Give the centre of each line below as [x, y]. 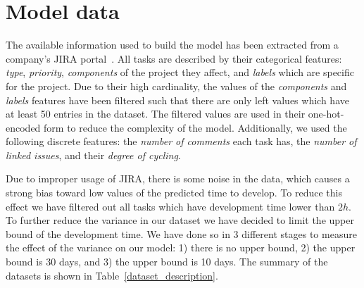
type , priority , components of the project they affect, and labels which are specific [180, 72]
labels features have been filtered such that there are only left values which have [177, 100]
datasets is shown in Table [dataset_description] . [112, 275]
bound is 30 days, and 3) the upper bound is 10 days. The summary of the [167, 262]
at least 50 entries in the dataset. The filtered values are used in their [156, 114]
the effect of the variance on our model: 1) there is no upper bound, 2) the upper [181, 248]
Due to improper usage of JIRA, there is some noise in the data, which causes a [178, 179]
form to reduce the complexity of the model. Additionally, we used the [195, 127]
